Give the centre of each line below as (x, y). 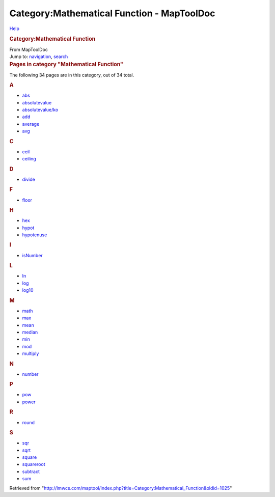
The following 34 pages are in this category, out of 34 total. (72, 75)
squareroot (34, 464)
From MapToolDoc (29, 49)
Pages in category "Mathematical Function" (66, 65)
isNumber (32, 255)
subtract (31, 472)
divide (29, 179)
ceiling (29, 159)
